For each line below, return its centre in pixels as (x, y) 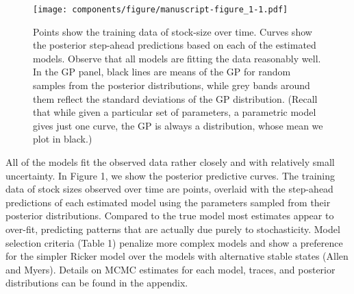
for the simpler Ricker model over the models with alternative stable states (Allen (177, 256)
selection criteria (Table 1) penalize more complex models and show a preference (174, 242)
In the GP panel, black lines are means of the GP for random (162, 72)
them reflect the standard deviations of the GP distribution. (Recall (175, 98)
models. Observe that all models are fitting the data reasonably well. (177, 58)
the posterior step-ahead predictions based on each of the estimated (175, 45)
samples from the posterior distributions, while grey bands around (172, 85)
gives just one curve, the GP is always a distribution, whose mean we (178, 125)
